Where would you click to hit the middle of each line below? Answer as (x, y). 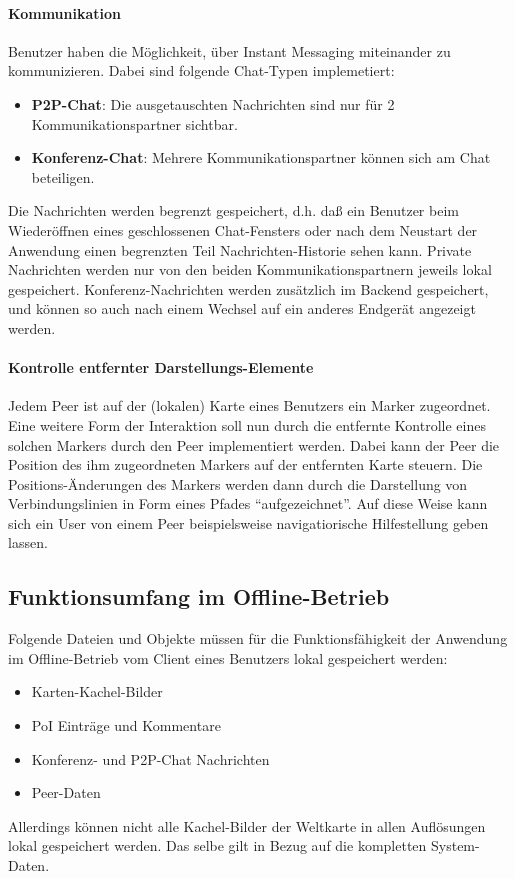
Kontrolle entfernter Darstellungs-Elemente (161, 367)
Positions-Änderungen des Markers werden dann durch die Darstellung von (238, 483)
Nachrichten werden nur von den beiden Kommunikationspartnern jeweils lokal (250, 269)
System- (455, 845)
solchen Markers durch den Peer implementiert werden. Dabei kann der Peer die (254, 444)
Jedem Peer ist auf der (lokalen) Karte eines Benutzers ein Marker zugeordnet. (249, 405)
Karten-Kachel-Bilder (97, 691)
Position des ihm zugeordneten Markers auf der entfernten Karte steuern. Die (245, 464)
